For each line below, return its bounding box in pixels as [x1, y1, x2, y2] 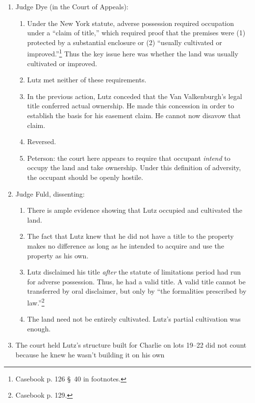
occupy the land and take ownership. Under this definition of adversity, [27, 162, 241, 173]
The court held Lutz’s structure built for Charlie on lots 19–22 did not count [15, 340, 247, 350]
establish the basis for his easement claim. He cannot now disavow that [27, 110, 241, 120]
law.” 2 [27, 296, 45, 307]
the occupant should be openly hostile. [27, 172, 143, 182]
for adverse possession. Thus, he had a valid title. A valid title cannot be [27, 276, 246, 286]
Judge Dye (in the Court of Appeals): [15, 1, 128, 11]
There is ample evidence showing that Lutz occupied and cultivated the [27, 205, 242, 215]
